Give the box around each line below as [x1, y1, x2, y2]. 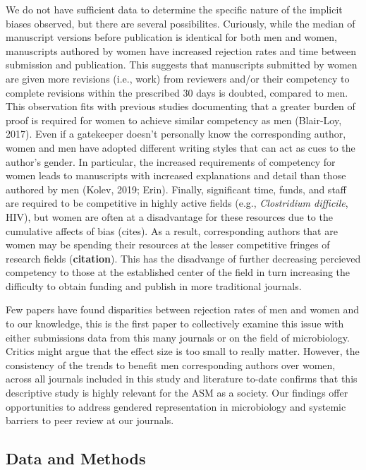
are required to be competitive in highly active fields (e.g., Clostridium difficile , [6, 195, 348, 210]
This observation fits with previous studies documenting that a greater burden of [6, 99, 355, 114]
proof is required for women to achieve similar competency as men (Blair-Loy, [6, 112, 342, 127]
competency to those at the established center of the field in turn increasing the [6, 265, 350, 279]
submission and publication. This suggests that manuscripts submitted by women [6, 57, 358, 72]
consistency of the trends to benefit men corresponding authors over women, [6, 357, 336, 372]
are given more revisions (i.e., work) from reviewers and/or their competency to [6, 71, 350, 85]
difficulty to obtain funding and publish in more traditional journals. [6, 278, 302, 293]
